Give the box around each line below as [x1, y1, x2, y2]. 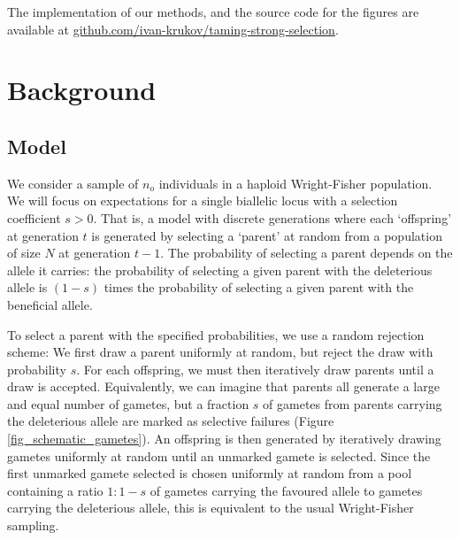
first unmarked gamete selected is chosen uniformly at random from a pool [7, 464, 412, 482]
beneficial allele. [7, 295, 93, 313]
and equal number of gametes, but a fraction [7, 394, 249, 413]
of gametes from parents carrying [263, 394, 442, 413]
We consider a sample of [7, 174, 139, 192]
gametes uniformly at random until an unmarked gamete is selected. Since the [7, 446, 431, 465]
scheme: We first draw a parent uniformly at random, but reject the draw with [7, 343, 433, 361]
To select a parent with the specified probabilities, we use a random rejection [7, 325, 425, 343]
